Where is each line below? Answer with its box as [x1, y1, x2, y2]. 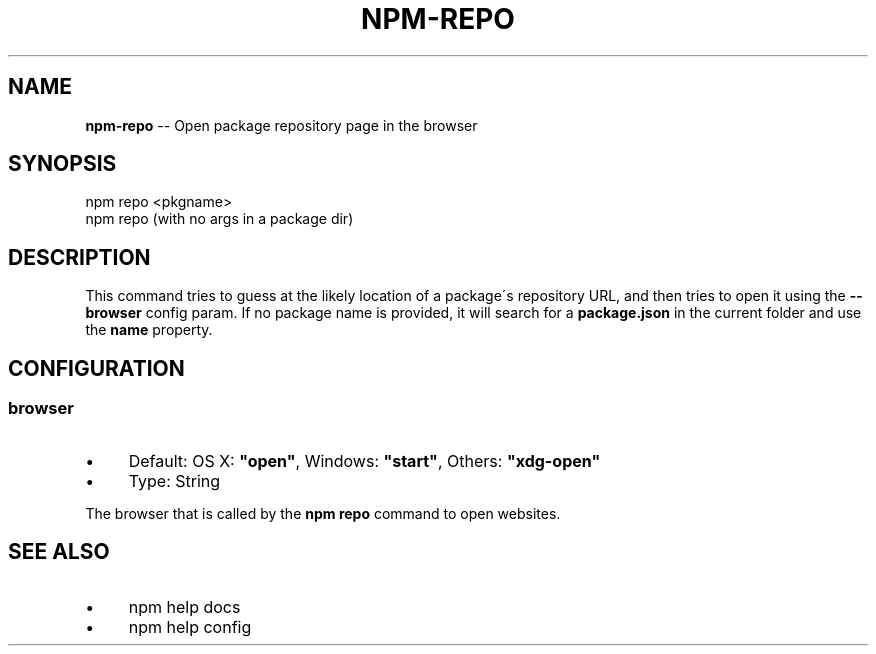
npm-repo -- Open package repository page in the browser [85, 116, 478, 134]
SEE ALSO [8, 538, 110, 564]
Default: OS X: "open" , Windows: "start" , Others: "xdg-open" [128, 450, 601, 471]
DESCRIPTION [8, 244, 151, 270]
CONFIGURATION [8, 355, 185, 381]
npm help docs [128, 597, 241, 618]
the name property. [85, 321, 213, 339]
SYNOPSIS [8, 151, 117, 177]
